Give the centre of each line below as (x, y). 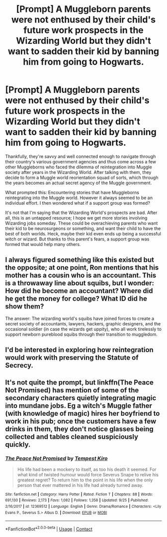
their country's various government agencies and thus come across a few (81, 161)
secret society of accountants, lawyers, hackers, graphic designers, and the (83, 323)
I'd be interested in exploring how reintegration (80, 350)
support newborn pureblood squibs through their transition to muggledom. (81, 334)
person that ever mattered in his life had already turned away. (80, 485)
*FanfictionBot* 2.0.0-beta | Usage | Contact (49, 529)
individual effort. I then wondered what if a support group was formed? (78, 203)
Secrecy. (19, 365)
